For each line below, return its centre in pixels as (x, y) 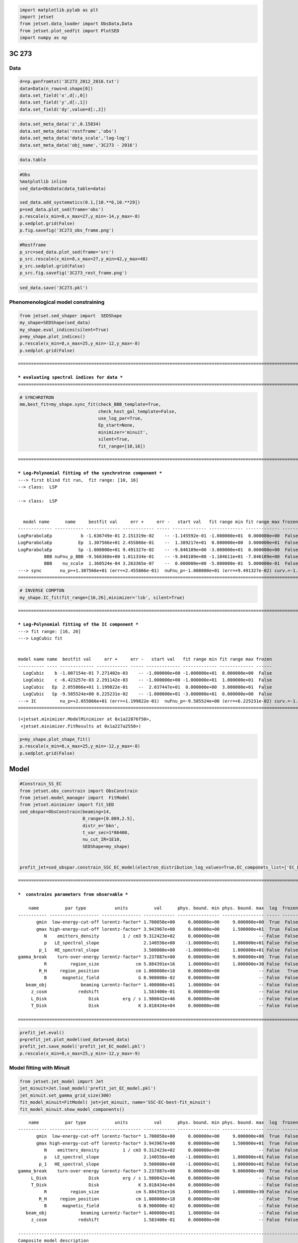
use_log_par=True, (120, 418)
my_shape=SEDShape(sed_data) (55, 323)
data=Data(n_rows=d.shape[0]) (56, 89)
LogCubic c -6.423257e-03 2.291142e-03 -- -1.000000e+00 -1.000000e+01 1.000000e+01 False (148, 680)
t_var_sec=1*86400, (106, 832)
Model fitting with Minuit (39, 1068)
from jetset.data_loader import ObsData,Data (76, 24)
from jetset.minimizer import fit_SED (67, 805)
